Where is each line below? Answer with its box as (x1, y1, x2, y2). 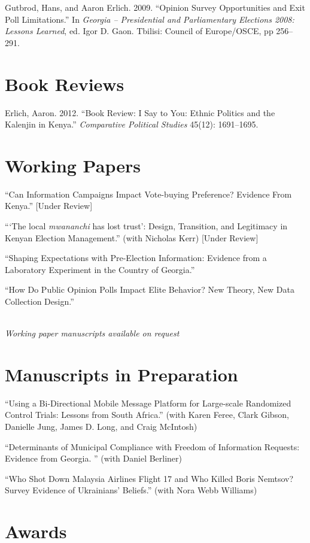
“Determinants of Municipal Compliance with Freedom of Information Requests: (5, 440, 300, 453)
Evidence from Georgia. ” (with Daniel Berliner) (5, 452, 183, 465)
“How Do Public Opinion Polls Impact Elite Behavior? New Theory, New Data (5, 283, 294, 296)
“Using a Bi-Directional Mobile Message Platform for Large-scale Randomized (5, 396, 291, 409)
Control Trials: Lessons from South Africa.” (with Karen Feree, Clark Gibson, (5, 408, 289, 421)
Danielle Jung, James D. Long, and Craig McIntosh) (5, 420, 197, 433)
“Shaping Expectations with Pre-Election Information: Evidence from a (5, 251, 267, 264)
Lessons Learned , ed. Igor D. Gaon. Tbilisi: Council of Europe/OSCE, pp (5, 25, 273, 37)
